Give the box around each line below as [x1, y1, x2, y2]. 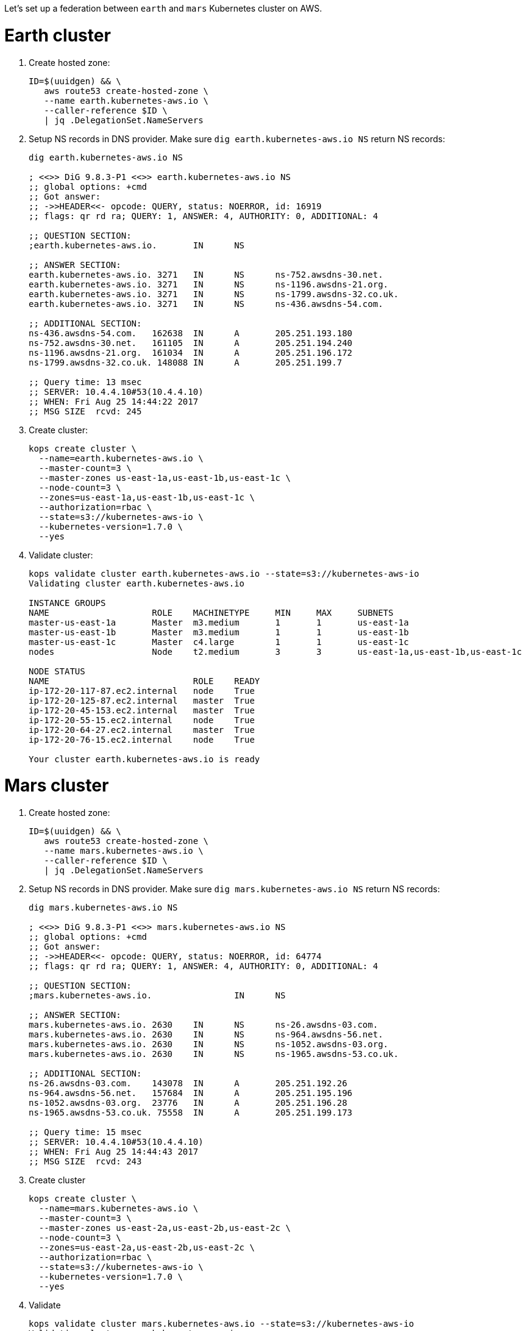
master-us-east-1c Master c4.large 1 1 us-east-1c [29, 637, 409, 647]
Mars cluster [4, 775, 109, 796]
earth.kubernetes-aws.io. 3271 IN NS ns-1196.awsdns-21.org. [29, 279, 389, 289]
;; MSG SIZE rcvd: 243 [29, 1156, 142, 1166]
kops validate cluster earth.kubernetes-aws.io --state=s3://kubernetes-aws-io [29, 568, 419, 579]
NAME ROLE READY [29, 676, 260, 686]
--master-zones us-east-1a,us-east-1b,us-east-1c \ [38, 472, 291, 483]
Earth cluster [4, 24, 111, 46]
